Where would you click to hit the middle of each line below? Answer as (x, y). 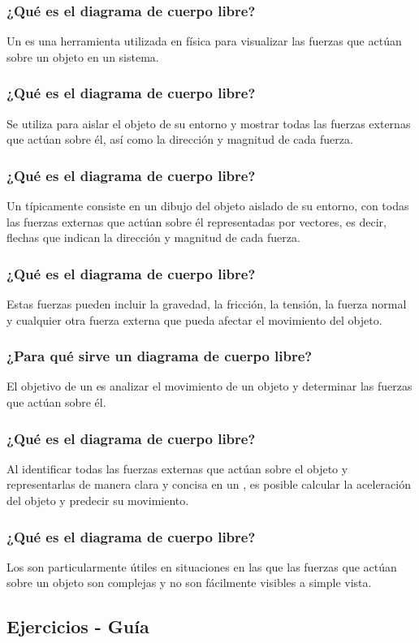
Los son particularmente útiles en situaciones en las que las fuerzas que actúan (202, 566)
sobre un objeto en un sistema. (83, 56)
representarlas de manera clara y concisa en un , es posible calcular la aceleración (209, 484)
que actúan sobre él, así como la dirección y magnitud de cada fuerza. (180, 139)
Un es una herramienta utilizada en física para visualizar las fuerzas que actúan (204, 41)
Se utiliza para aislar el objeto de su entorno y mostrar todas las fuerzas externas (209, 123)
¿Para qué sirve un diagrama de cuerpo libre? (160, 356)
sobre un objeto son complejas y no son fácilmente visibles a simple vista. (189, 583)
